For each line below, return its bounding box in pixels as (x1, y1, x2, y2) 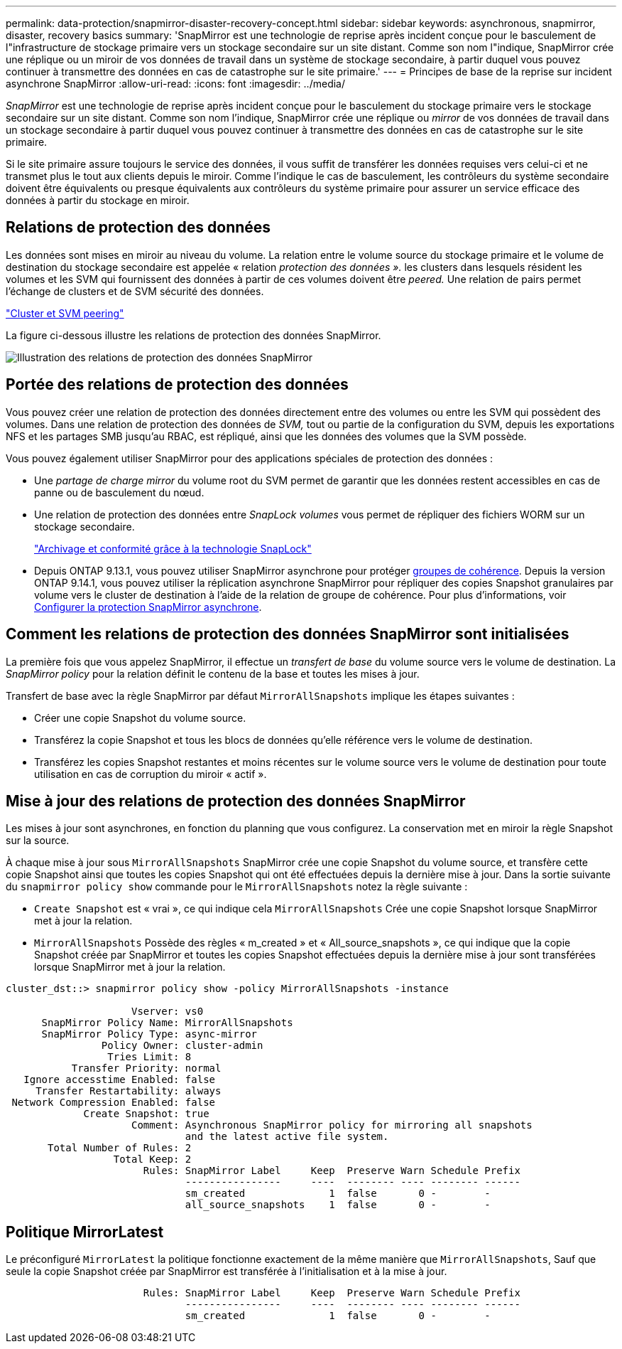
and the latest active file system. (185, 1131, 389, 1143)
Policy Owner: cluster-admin (101, 1040, 263, 1052)
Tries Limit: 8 (107, 1051, 192, 1063)
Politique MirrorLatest (6, 1222, 164, 1241)
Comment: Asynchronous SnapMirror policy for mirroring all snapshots (131, 1119, 533, 1131)
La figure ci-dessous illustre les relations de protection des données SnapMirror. (6, 329, 381, 341)
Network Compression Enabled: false (11, 1097, 216, 1109)
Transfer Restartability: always (36, 1085, 222, 1097)
